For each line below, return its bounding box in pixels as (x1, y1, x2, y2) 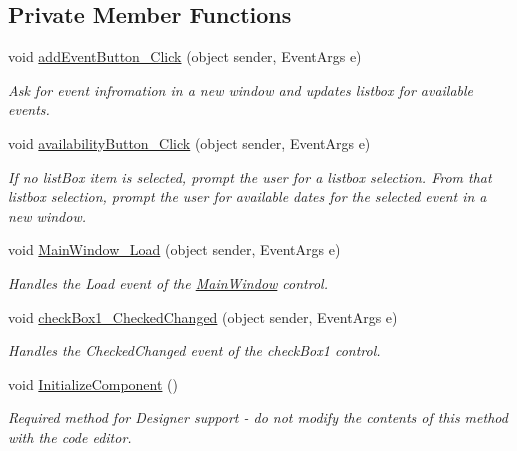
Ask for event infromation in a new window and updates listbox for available (8, 79, 474, 100)
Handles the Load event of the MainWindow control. (8, 272, 328, 293)
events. (8, 99, 50, 120)
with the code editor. (8, 426, 132, 447)
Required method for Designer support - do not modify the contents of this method (8, 407, 508, 428)
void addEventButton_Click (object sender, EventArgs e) (8, 46, 362, 67)
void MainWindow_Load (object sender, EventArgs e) (8, 239, 341, 260)
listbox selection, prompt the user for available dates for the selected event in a (8, 186, 487, 207)
